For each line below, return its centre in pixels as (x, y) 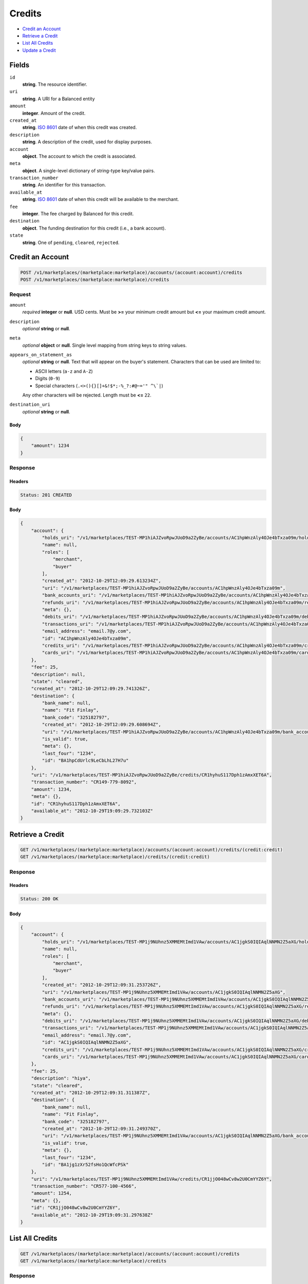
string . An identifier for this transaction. (64, 185)
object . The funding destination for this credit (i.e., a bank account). (94, 228)
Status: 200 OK (39, 899)
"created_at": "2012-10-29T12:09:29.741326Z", (91, 689)
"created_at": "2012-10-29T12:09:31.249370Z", (101, 1128)
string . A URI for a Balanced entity (59, 99)
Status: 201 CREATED (46, 495)
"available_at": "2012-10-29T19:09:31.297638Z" (92, 1215)
